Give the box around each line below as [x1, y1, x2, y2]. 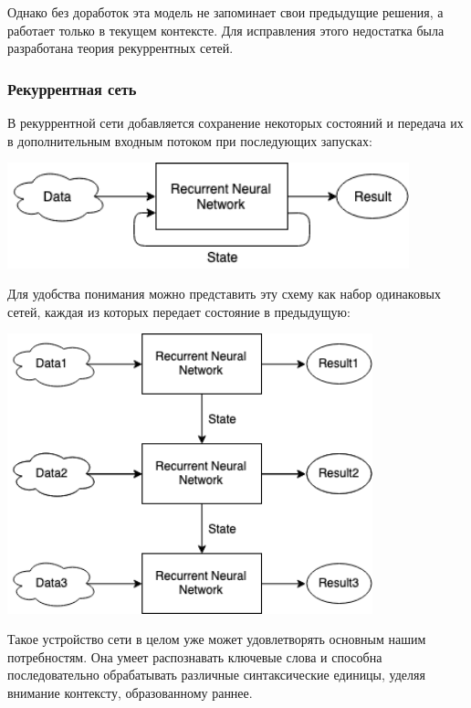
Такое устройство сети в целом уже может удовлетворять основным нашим [7, 629, 426, 649]
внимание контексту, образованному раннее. [7, 683, 253, 702]
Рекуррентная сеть [7, 77, 137, 100]
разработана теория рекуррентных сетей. [7, 38, 234, 58]
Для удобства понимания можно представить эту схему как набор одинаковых [7, 284, 441, 303]
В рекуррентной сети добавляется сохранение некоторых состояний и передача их [7, 113, 464, 132]
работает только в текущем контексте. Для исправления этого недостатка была [7, 20, 445, 39]
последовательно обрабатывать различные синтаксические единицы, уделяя [7, 665, 425, 684]
